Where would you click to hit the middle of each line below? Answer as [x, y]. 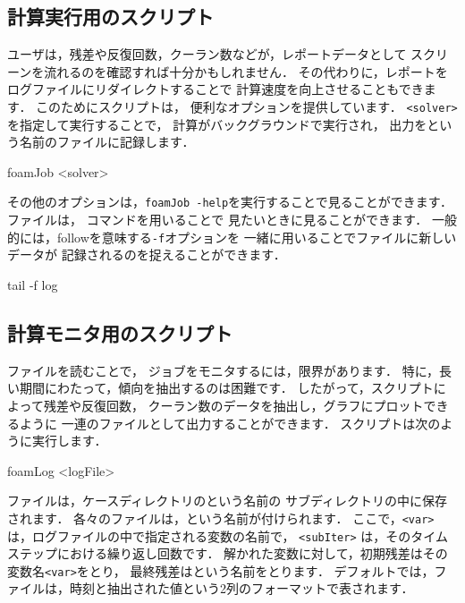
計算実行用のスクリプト [110, 17]
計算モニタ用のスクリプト [120, 332]
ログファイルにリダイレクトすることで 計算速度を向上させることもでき [216, 89]
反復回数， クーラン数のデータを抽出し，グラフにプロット [252, 405]
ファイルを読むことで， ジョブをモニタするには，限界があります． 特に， [224, 370]
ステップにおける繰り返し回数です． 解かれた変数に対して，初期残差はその [228, 553]
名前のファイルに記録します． [107, 142]
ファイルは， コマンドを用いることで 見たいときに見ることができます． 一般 [232, 220]
